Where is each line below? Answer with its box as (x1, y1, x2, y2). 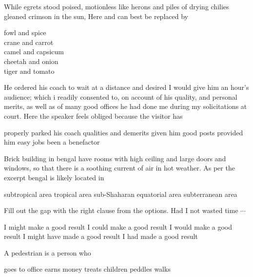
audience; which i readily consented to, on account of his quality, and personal (4, 91, 237, 102)
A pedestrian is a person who (4, 247, 91, 257)
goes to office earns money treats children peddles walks (4, 264, 171, 274)
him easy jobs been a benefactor (4, 137, 100, 147)
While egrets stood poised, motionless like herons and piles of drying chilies (4, 1, 229, 11)
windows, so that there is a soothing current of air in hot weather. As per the (4, 163, 235, 173)
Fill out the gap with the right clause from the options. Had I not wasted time (4, 205, 238, 215)
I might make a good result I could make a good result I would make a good (4, 221, 233, 232)
